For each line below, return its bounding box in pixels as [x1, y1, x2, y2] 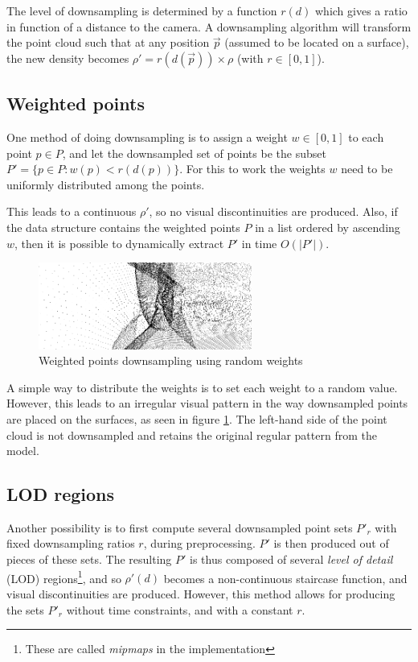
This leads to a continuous [6, 203, 137, 220]
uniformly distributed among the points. [6, 176, 205, 192]
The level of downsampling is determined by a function [6, 2, 277, 19]
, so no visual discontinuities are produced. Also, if [149, 203, 398, 220]
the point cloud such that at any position [6, 34, 210, 51]
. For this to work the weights [179, 160, 326, 177]
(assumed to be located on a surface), [224, 34, 409, 51]
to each [348, 128, 384, 145]
